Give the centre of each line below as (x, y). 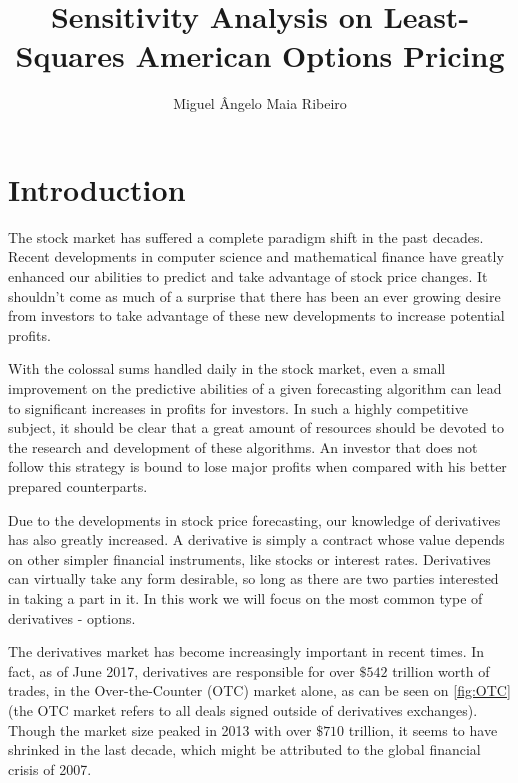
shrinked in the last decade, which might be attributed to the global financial (244, 749)
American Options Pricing (320, 55)
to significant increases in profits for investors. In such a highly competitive (238, 407)
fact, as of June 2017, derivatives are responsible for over (181, 670)
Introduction (97, 188)
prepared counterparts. (78, 485)
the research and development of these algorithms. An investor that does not (243, 446)
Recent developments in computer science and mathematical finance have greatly (256, 256)
